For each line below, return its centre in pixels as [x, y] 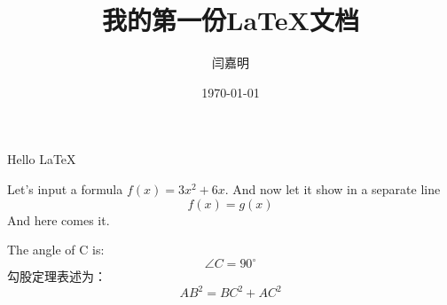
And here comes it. [59, 219]
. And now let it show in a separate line [333, 188]
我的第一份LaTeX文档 [231, 20]
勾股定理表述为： [57, 276]
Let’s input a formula [65, 188]
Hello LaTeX [42, 159]
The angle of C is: [56, 250]
